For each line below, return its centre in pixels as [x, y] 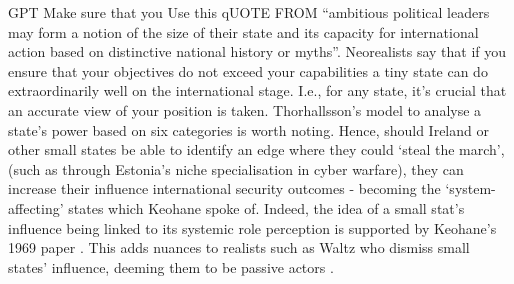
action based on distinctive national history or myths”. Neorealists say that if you [257, 51]
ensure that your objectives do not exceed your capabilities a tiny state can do [248, 70]
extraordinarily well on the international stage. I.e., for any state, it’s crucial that [257, 90]
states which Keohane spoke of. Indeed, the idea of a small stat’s [266, 207]
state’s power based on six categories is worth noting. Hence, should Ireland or [248, 129]
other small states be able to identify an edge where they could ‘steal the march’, [256, 149]
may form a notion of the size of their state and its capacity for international [243, 31]
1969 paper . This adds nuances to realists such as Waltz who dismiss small [239, 247]
